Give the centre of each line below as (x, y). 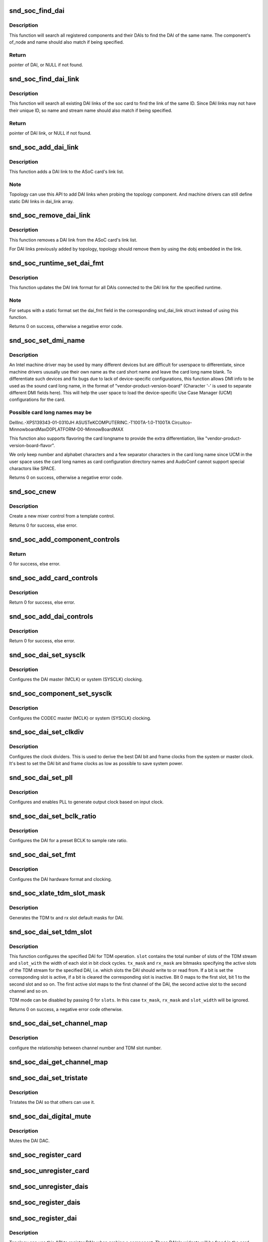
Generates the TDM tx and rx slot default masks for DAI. (67, 918)
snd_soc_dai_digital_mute (50, 1116)
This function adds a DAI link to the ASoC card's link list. (67, 172)
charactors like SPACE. (33, 468)
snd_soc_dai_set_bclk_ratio (53, 816)
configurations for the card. (37, 399)
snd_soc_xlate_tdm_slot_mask (57, 893)
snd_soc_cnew (33, 492)
